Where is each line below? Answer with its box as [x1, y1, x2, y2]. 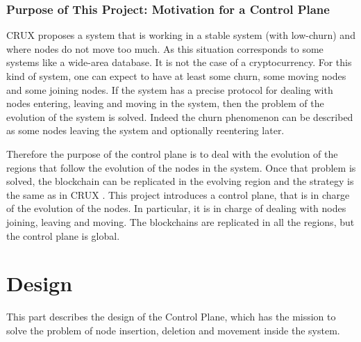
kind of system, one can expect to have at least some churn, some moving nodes [6, 69, 346, 83]
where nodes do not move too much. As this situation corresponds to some [6, 41, 324, 56]
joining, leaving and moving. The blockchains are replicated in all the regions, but [6, 214, 355, 229]
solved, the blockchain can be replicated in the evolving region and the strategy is [6, 174, 354, 188]
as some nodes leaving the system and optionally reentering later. [6, 123, 285, 138]
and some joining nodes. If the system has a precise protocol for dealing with [6, 82, 333, 97]
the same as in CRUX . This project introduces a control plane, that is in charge [6, 187, 350, 202]
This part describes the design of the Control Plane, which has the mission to [6, 309, 336, 324]
